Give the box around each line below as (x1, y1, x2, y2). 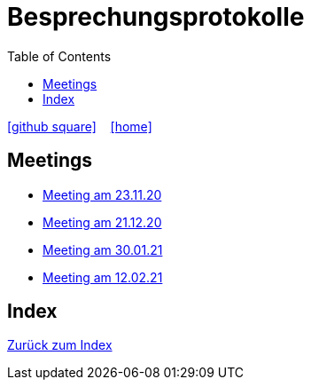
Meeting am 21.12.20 (43, 214, 162, 230)
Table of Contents (7, 48, 112, 64)
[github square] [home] (7, 118, 152, 134)
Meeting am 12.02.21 (43, 269, 163, 285)
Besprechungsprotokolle (7, 2, 305, 32)
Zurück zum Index (7, 337, 113, 353)
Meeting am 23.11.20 (43, 186, 162, 202)
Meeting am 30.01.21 (43, 241, 163, 257)
